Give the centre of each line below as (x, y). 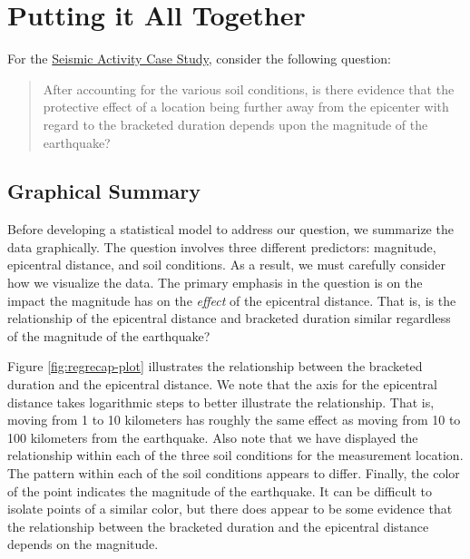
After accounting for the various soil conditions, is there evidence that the (249, 88)
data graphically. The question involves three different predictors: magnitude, (222, 246)
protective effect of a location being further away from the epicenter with (246, 107)
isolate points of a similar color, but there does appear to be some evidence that (230, 509)
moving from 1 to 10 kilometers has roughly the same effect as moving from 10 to (234, 420)
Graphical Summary (104, 191)
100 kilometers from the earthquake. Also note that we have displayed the (213, 437)
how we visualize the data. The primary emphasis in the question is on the (215, 283)
